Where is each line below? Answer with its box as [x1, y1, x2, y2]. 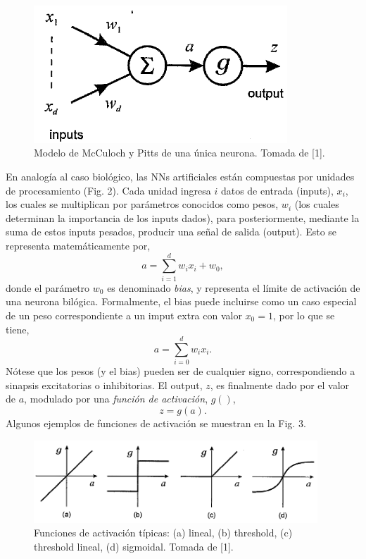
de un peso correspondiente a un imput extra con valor [6, 307, 242, 322]
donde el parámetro [6, 280, 90, 295]
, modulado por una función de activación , [24, 391, 208, 406]
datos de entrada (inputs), [220, 183, 334, 197]
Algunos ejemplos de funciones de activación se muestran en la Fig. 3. [6, 416, 306, 431]
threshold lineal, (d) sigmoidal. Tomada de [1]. [34, 539, 234, 553]
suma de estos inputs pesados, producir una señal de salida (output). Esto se [6, 224, 337, 239]
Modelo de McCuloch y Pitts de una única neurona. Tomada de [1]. [34, 145, 325, 160]
